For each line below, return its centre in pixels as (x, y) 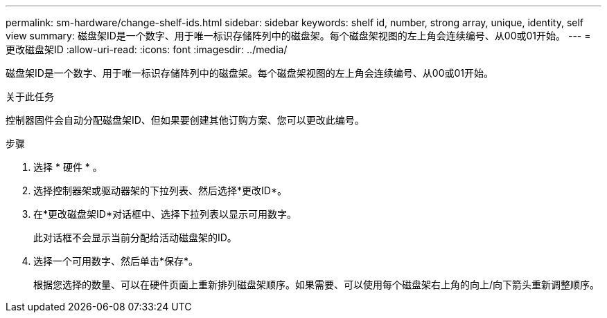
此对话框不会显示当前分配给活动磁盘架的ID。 (135, 237)
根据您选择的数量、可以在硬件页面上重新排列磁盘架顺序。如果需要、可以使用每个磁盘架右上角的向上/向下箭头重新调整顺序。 (317, 284)
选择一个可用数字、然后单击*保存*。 (116, 261)
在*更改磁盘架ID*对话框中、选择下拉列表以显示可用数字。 (165, 214)
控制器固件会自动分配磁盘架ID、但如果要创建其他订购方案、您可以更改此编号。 (185, 120)
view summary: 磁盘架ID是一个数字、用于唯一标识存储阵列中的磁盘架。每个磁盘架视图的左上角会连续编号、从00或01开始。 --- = (298, 36)
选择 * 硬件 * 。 (68, 167)
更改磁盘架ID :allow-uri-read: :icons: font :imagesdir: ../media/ (147, 49)
